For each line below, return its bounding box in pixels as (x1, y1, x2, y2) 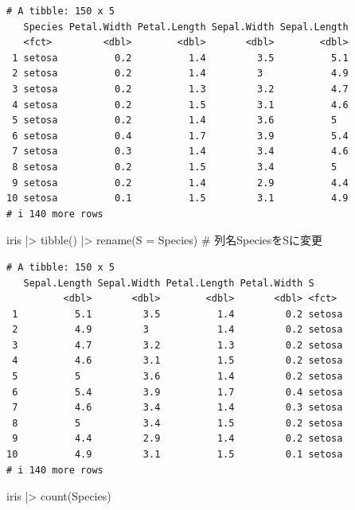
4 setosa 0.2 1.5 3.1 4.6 (12, 99, 349, 111)
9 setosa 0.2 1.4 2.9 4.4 (12, 177, 349, 189)
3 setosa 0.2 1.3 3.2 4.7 (12, 83, 349, 95)
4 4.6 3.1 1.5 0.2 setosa (12, 355, 343, 367)
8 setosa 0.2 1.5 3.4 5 (12, 161, 337, 173)
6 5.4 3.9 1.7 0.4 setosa (12, 386, 343, 398)
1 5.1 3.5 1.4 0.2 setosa (12, 308, 343, 320)
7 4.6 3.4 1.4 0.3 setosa (12, 402, 343, 414)
